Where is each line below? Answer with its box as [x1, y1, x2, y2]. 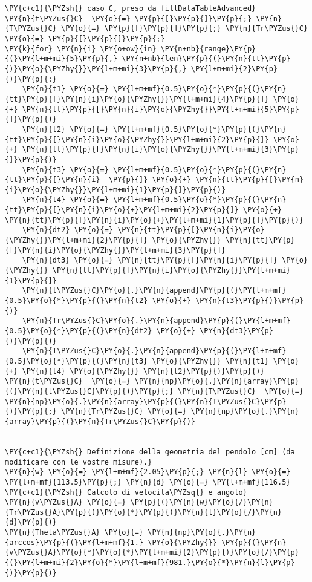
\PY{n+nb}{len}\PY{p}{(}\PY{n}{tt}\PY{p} [122, 54, 291, 64]
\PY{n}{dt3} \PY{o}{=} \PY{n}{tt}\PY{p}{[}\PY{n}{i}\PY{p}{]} [22, 256, 278, 265]
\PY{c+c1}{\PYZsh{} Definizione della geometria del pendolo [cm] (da [5, 447, 295, 456]
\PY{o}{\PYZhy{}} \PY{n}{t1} [152, 356, 269, 365]
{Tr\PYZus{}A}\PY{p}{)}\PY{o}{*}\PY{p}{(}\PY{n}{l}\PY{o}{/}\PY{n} [5, 508, 282, 517]
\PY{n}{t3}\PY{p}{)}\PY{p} [195, 296, 304, 306]
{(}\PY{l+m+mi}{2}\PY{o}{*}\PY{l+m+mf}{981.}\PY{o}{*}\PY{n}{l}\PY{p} [5, 558, 295, 567]
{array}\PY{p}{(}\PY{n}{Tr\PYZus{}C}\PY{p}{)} [5, 417, 195, 426]
